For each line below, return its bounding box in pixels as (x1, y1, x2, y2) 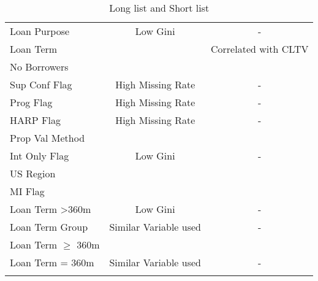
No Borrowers (10, 60, 69, 74)
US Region (10, 166, 56, 180)
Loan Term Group (10, 220, 88, 234)
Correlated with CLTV (211, 42, 309, 56)
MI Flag (10, 184, 45, 198)
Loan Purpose (10, 24, 70, 38)
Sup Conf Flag (10, 77, 72, 91)
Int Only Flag (10, 148, 69, 163)
